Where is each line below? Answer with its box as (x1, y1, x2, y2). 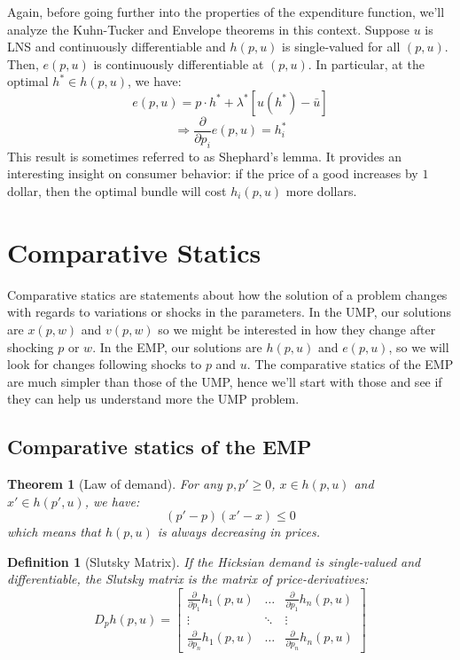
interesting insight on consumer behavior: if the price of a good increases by (7, 164, 418, 183)
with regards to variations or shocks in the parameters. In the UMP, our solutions (7, 302, 452, 321)
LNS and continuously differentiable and (7, 37, 226, 56)
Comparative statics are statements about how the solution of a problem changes (7, 285, 448, 303)
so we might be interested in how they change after (158, 319, 436, 338)
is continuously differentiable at (93, 54, 264, 73)
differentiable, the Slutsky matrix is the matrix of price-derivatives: (7, 570, 369, 588)
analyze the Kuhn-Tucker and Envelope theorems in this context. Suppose (7, 20, 409, 38)
